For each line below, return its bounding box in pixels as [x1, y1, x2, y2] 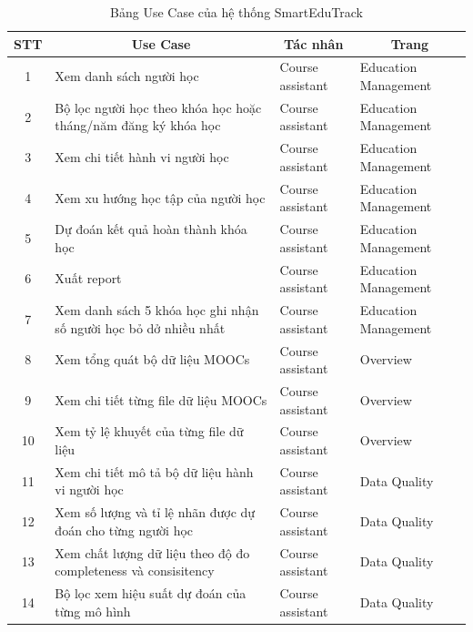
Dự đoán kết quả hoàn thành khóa [55, 219, 247, 239]
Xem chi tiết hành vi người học [55, 148, 229, 167]
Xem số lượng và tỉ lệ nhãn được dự [55, 503, 256, 522]
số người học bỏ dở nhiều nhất [55, 318, 226, 337]
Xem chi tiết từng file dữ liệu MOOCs [55, 390, 267, 409]
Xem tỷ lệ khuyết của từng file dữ [55, 422, 244, 441]
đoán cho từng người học [55, 520, 194, 539]
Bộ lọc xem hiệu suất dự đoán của [55, 584, 247, 603]
